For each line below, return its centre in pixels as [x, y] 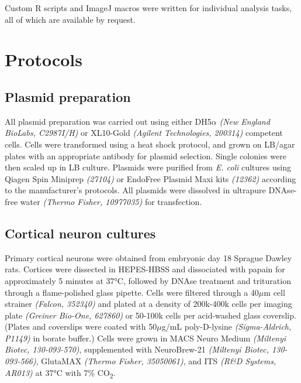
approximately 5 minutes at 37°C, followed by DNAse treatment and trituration [148, 280]
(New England [245, 121]
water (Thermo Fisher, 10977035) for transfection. [111, 201]
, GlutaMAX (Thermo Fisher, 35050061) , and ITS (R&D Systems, [156, 361]
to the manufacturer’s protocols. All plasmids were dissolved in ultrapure [135, 190]
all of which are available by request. [70, 19]
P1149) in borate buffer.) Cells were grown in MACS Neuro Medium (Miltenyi [146, 338]
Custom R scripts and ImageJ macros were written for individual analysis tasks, [148, 8]
